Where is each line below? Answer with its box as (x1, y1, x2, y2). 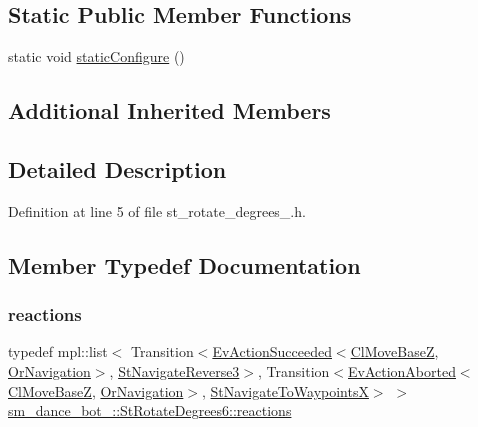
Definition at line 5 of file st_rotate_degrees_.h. (8, 200, 306, 221)
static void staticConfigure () (8, 46, 185, 67)
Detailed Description (8, 153, 227, 184)
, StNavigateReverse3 (109, 360, 240, 381)
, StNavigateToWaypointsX (202, 380, 369, 401)
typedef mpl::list (8, 341, 108, 362)
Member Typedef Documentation (8, 249, 361, 280)
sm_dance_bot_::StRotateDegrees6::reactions (8, 400, 292, 421)
